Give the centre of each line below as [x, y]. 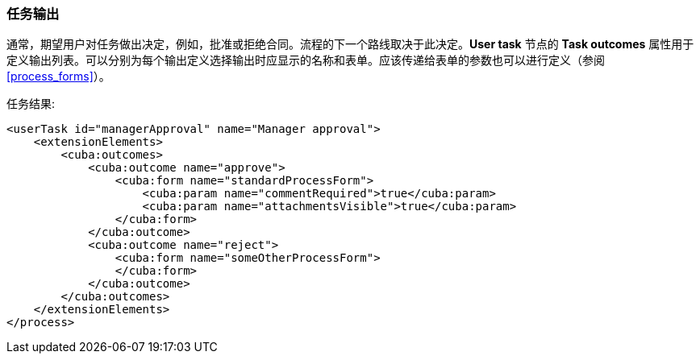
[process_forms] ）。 [58, 77]
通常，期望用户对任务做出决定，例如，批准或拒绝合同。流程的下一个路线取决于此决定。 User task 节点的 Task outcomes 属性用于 [350, 44]
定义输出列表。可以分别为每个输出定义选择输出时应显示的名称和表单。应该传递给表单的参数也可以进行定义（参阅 [306, 60]
